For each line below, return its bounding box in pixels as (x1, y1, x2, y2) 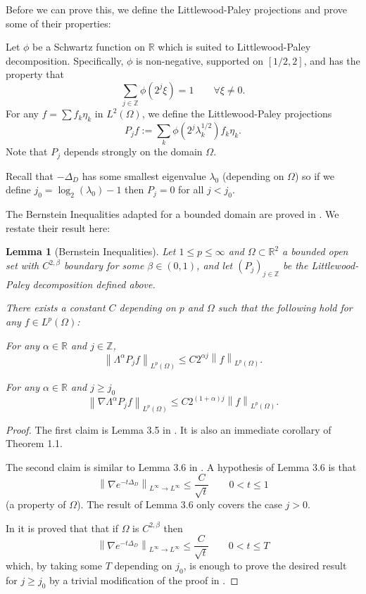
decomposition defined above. (32, 276, 156, 291)
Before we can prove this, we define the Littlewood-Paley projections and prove (6, 2, 348, 16)
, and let (196, 258, 233, 273)
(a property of (6, 497, 66, 512)
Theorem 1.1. (6, 436, 63, 451)
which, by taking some (6, 558, 102, 573)
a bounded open (282, 244, 348, 259)
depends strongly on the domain (63, 144, 203, 159)
